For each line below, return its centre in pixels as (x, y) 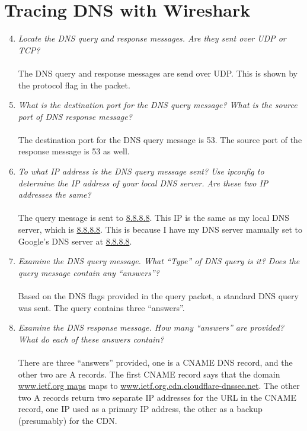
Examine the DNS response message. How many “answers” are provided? (151, 327)
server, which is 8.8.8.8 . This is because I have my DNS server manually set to (160, 229)
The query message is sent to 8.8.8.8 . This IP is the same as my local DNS (153, 218)
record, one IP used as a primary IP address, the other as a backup (140, 409)
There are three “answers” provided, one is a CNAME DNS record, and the (155, 362)
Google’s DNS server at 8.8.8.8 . (75, 241)
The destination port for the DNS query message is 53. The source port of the (160, 139)
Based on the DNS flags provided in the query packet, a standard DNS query (158, 296)
